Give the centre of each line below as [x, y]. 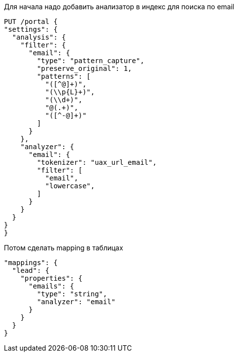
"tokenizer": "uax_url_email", [97, 162]
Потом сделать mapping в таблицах [64, 248]
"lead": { [31, 270]
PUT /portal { [31, 22]
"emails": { [51, 286]
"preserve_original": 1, [84, 68]
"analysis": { [39, 37]
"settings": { [31, 29]
